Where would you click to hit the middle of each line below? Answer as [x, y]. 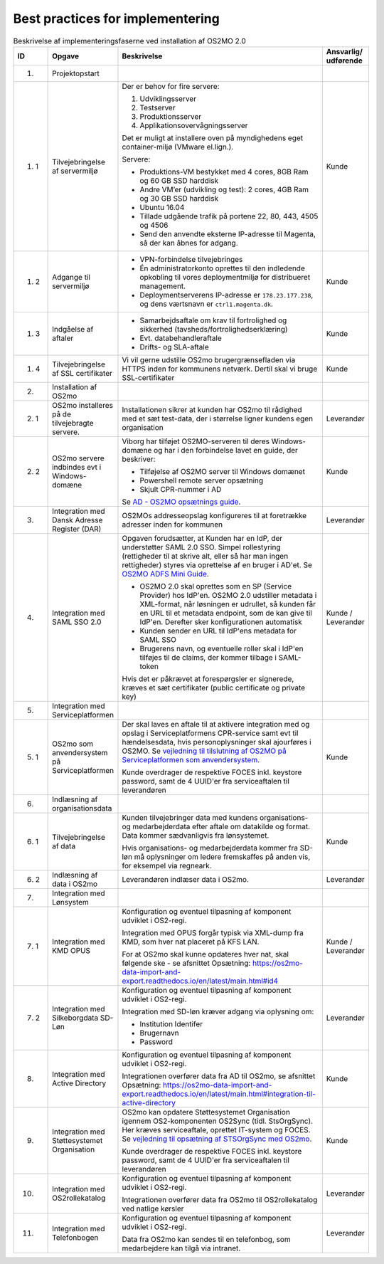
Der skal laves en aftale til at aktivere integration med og [216, 724]
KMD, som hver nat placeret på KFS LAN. [191, 942]
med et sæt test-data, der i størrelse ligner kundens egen [217, 418]
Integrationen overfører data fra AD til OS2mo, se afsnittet [219, 1076]
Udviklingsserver [168, 98]
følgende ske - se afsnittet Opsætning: [186, 963]
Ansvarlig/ [344, 51]
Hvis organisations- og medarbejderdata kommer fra [210, 848]
